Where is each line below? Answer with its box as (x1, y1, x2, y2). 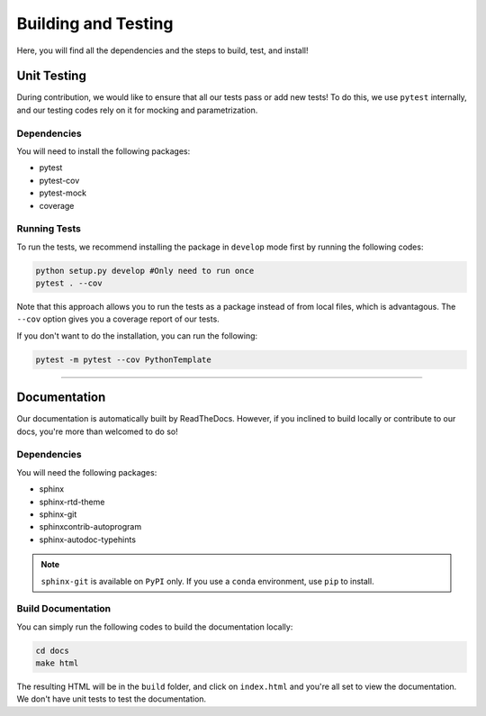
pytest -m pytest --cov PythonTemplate (35, 354, 211, 365)
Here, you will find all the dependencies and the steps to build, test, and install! (16, 45, 310, 56)
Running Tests (16, 222, 81, 235)
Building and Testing (16, 14, 174, 33)
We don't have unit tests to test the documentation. (16, 693, 207, 704)
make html (35, 658, 79, 668)
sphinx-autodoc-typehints (39, 534, 137, 545)
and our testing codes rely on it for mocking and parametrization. (16, 104, 258, 115)
